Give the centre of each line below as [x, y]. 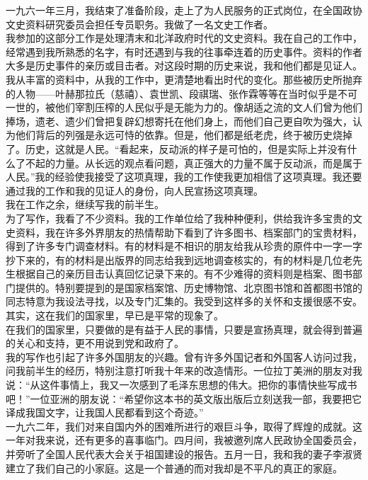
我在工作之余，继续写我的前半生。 [85, 204]
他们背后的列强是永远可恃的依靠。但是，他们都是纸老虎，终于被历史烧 [179, 135]
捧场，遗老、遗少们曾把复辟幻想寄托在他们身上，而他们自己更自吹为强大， [179, 121]
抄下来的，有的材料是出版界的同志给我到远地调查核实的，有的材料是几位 [174, 259]
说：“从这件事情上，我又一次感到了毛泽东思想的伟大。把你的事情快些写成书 [182, 385]
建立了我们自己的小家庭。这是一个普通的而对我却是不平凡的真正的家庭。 [174, 468]
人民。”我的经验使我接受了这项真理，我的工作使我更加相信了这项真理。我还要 [184, 177]
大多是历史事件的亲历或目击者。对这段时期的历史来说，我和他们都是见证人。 [184, 65]
